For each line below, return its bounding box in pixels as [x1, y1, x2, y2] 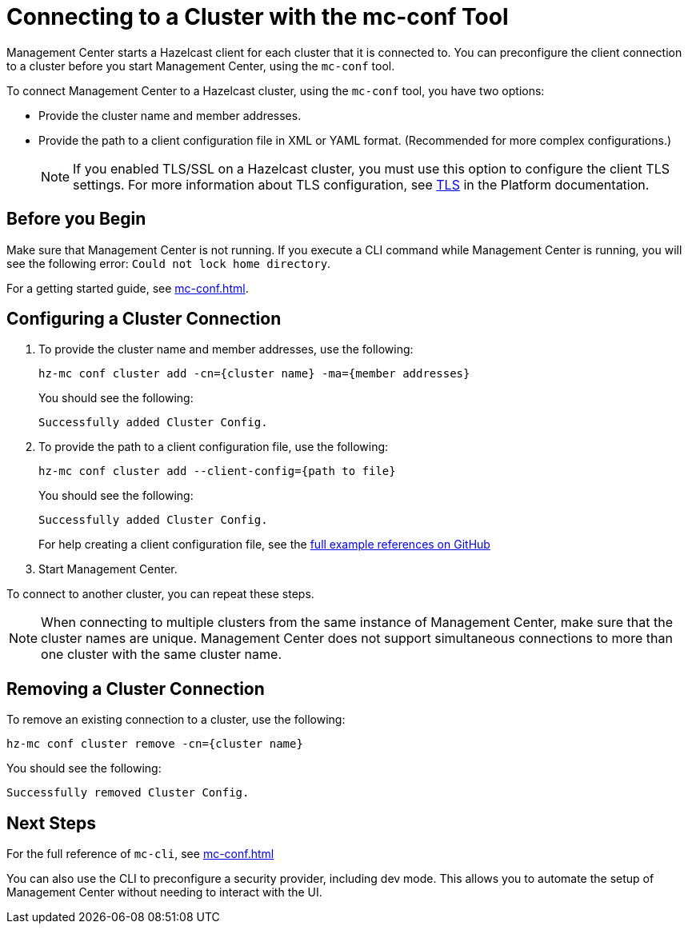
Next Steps [6, 812, 96, 833]
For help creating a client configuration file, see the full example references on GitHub [38, 537, 490, 552]
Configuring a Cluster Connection [6, 309, 282, 329]
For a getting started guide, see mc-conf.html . [6, 281, 249, 295]
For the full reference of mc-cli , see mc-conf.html [6, 847, 274, 861]
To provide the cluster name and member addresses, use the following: [38, 342, 414, 357]
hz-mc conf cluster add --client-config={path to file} [38, 465, 396, 478]
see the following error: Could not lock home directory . [6, 256, 331, 270]
